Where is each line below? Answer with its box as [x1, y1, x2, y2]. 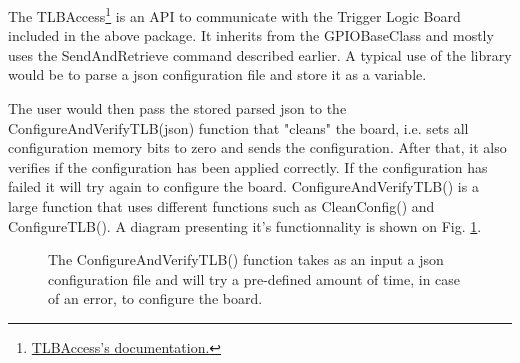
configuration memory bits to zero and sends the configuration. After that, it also [8, 137, 507, 158]
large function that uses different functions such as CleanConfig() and [8, 196, 435, 216]
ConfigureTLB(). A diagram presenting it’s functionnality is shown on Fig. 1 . [8, 215, 482, 236]
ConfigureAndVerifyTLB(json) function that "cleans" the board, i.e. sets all [8, 117, 469, 138]
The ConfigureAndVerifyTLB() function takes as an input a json [48, 249, 444, 270]
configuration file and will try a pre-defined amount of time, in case [48, 268, 461, 289]
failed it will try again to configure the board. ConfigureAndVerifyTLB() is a [8, 176, 479, 197]
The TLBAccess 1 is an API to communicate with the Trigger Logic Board [8, 3, 461, 26]
